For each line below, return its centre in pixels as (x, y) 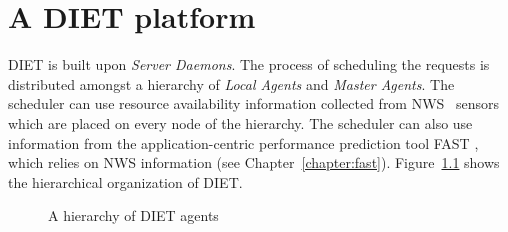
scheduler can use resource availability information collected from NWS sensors (254, 103)
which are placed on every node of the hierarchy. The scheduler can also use (240, 122)
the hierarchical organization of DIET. (125, 181)
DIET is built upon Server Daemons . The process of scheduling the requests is (249, 64)
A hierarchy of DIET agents (133, 215)
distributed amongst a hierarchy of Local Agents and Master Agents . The (231, 83)
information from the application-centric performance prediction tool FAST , (243, 142)
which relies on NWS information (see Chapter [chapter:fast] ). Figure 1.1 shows (254, 162)
